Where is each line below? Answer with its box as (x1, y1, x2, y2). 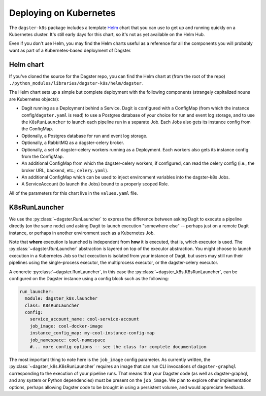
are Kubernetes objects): (9, 96, 60, 102)
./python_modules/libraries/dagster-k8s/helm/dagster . (9, 80, 143, 86)
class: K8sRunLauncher (25, 302, 80, 308)
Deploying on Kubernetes (9, 7, 116, 18)
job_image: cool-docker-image (30, 323, 103, 329)
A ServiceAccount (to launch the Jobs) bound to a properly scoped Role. (21, 181, 169, 187)
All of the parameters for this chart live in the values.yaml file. (9, 190, 138, 196)
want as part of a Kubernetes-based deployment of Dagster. (9, 47, 132, 53)
